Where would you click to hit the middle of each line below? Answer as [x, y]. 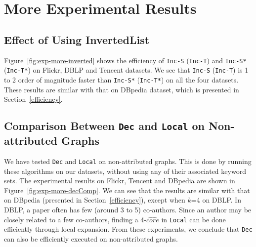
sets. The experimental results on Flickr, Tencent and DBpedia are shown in [120, 181]
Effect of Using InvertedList [77, 39]
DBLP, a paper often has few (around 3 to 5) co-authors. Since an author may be [128, 209]
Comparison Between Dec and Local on [105, 126]
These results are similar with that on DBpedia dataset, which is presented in [122, 89]
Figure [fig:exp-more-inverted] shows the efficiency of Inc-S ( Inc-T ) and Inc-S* [125, 60]
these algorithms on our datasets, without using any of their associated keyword [125, 171]
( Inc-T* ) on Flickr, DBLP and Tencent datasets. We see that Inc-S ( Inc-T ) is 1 [126, 70]
